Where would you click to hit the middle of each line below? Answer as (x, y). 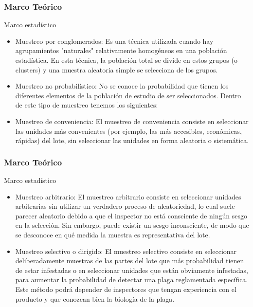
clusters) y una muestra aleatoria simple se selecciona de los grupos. (117, 69)
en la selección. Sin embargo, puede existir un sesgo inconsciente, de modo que (132, 225)
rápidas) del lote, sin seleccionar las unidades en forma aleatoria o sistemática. (132, 140)
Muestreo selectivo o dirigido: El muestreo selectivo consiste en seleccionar (126, 251)
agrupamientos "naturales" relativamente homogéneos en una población (121, 50)
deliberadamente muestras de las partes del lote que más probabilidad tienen (130, 261)
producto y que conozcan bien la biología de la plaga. (95, 298)
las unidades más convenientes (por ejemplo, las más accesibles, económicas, (128, 131)
